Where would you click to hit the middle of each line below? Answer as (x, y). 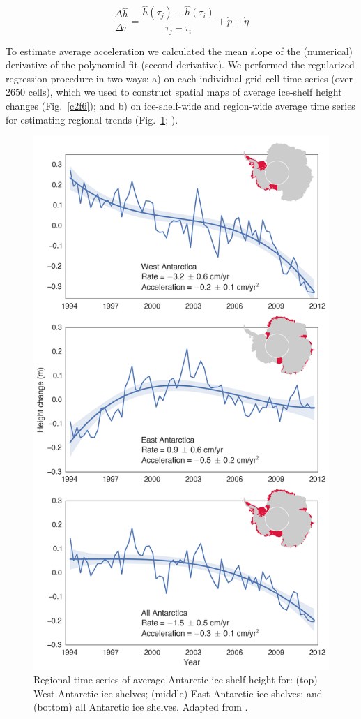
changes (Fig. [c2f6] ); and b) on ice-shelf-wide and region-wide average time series (180, 106)
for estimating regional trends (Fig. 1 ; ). (92, 119)
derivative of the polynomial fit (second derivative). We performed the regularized (180, 65)
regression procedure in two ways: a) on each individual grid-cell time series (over (179, 78)
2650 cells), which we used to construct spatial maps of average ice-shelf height (174, 92)
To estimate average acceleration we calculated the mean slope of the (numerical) (179, 51)
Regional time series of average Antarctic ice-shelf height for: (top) (176, 680)
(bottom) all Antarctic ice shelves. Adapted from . (141, 707)
